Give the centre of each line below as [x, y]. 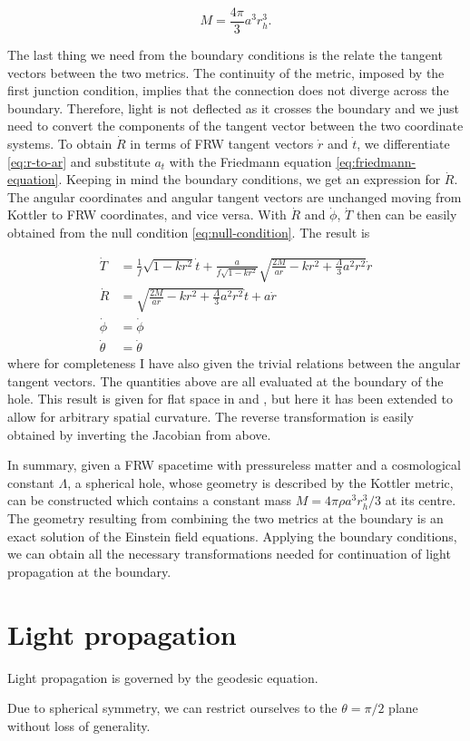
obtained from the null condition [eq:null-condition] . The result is [189, 232]
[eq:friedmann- [376, 161]
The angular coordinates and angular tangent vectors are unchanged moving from [235, 196]
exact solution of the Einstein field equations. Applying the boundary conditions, [232, 536]
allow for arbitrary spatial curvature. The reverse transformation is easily [211, 417]
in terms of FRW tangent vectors [222, 144]
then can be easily [406, 214]
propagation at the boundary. [89, 571]
